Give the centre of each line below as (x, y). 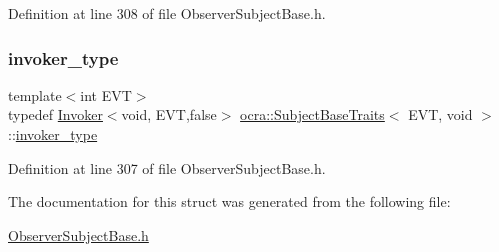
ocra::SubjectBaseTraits (312, 114)
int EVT (106, 94)
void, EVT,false (169, 114)
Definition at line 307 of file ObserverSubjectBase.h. (167, 167)
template (35, 94)
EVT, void (440, 114)
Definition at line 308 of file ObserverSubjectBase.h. (167, 13)
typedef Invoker (55, 114)
